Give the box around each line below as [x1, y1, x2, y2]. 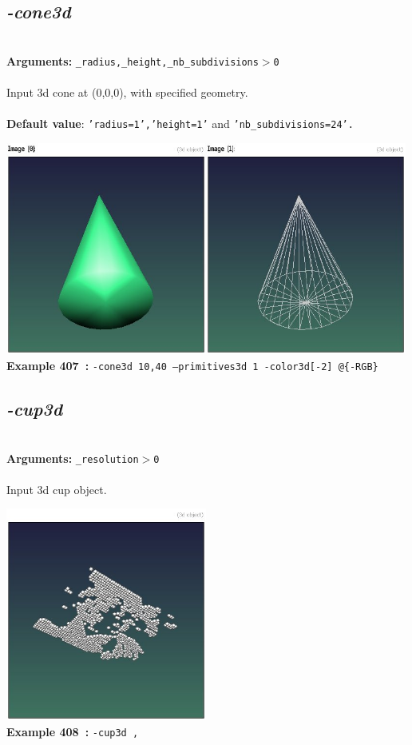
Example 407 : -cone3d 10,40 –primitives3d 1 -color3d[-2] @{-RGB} [6, 357, 378, 374]
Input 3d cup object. [6, 480, 107, 497]
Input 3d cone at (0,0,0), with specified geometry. [6, 84, 248, 101]
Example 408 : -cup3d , [6, 723, 139, 739]
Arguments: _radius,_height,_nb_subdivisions [6, 52, 259, 69]
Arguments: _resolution [6, 449, 139, 466]
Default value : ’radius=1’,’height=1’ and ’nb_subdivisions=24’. [6, 115, 354, 132]
